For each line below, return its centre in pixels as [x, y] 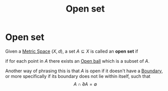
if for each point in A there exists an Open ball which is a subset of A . [77, 61]
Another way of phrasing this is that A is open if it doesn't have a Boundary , [84, 71]
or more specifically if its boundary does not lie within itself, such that [78, 76]
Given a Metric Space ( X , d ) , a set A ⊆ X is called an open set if [72, 51]
